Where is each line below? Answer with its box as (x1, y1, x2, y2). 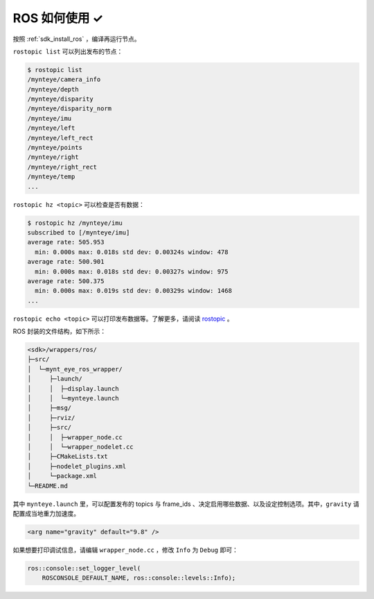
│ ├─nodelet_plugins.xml (27, 462, 127, 470)
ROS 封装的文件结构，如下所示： (12, 327, 107, 336)
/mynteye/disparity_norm (27, 105, 112, 112)
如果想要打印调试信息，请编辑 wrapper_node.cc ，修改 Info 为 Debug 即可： (12, 546, 238, 554)
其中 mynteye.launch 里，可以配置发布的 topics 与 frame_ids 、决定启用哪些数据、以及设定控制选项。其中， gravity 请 (12, 500, 359, 508)
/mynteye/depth (27, 85, 79, 93)
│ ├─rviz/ (27, 414, 75, 421)
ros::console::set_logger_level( (27, 564, 141, 572)
